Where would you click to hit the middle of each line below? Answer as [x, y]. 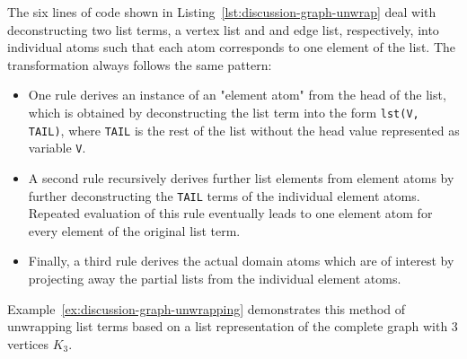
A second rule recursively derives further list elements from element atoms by [241, 177]
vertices [28, 343]
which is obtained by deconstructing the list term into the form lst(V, [224, 112]
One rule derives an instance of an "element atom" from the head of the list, [237, 95]
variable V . [57, 148]
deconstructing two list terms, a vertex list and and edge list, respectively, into [223, 29]
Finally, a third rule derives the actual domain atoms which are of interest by [241, 261]
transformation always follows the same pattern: [140, 64]
